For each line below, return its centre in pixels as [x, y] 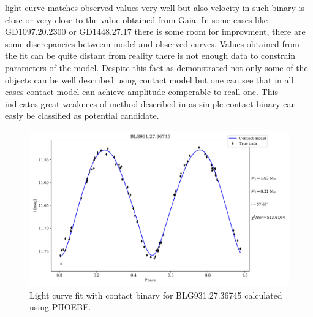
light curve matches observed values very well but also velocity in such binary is [155, 7]
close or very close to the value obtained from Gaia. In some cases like [137, 19]
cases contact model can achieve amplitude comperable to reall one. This [141, 92]
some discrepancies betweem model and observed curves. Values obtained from [152, 43]
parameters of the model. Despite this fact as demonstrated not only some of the [156, 67]
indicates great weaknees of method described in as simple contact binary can [151, 103]
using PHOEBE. [60, 307]
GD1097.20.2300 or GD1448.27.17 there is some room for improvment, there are [155, 32]
